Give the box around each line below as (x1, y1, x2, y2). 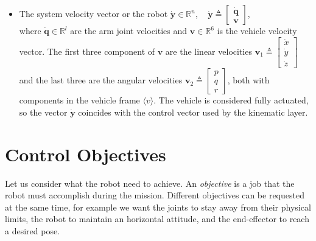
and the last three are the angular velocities (19, 74, 183, 86)
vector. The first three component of (19, 44, 155, 57)
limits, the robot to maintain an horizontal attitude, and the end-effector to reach (5, 212, 309, 225)
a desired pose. (5, 225, 60, 237)
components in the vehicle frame (19, 94, 140, 107)
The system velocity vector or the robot (19, 7, 168, 19)
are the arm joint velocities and (70, 24, 188, 37)
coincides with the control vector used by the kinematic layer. (78, 105, 308, 118)
